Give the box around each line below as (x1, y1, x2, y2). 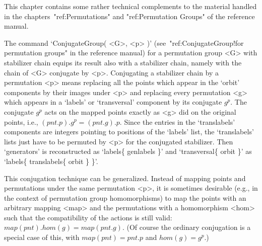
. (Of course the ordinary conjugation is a (122, 222, 251, 232)
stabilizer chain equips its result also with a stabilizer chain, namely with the (4, 57, 242, 67)
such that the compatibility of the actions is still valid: (4, 212, 172, 222)
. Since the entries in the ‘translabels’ (119, 116, 235, 127)
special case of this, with (4, 232, 80, 242)
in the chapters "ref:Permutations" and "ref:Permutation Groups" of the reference (4, 11, 255, 21)
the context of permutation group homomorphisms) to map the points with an (4, 192, 246, 203)
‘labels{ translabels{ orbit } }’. (4, 155, 98, 166)
